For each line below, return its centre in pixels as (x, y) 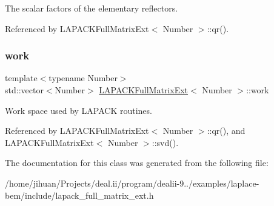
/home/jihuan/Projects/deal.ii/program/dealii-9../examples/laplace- (132, 183)
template (21, 78)
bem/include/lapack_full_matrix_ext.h (79, 195)
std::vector (24, 90)
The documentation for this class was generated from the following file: (137, 163)
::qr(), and (226, 131)
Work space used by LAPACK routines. (79, 110)
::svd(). (165, 142)
